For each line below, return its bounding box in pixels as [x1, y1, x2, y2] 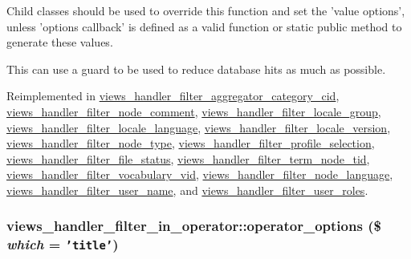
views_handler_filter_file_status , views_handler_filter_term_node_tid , [6, 150, 370, 167]
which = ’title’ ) [6, 234, 119, 254]
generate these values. [6, 34, 113, 51]
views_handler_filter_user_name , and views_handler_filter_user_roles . [6, 181, 368, 198]
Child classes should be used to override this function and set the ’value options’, [6, 2, 405, 18]
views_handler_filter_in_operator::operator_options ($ [6, 216, 381, 236]
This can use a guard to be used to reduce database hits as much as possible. [6, 60, 386, 77]
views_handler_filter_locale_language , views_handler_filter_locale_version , [6, 119, 391, 136]
